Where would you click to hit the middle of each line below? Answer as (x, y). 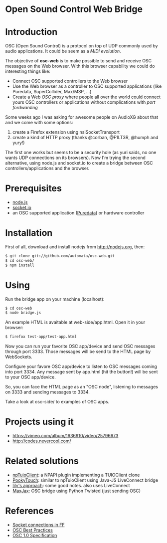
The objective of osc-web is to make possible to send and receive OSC (79, 61)
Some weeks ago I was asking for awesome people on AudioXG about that (82, 117)
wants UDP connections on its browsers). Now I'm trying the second (76, 158)
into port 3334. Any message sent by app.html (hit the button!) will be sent (82, 372)
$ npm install (20, 265)
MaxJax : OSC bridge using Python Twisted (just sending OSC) (77, 491)
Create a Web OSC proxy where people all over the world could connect (86, 97)
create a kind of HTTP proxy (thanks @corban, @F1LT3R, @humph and (85, 138)
